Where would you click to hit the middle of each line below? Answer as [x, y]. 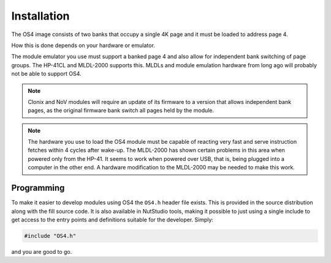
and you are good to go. [42, 251]
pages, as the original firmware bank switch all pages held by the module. [121, 111]
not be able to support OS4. [47, 74]
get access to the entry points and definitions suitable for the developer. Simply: [112, 220]
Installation [40, 16]
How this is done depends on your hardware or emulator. [83, 45]
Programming [38, 188]
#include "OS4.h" [50, 236]
